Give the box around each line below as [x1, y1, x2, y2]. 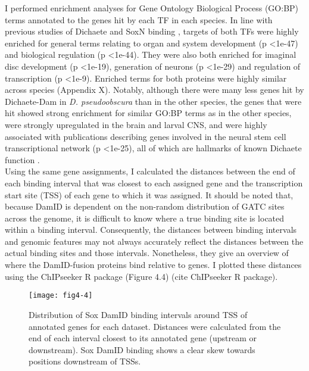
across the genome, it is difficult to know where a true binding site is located [5, 211, 285, 224]
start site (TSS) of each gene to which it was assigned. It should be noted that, [5, 188, 294, 201]
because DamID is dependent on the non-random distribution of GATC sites [5, 200, 285, 213]
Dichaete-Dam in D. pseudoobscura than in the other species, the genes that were [5, 95, 302, 107]
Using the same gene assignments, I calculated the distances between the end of [5, 165, 295, 177]
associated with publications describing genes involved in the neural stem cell [5, 130, 286, 142]
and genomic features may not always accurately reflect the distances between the [5, 235, 304, 247]
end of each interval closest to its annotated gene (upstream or [29, 332, 257, 344]
